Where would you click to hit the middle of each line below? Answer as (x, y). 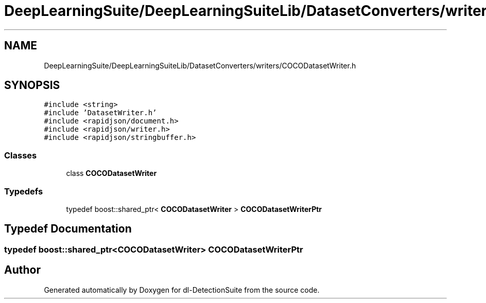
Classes (21, 155)
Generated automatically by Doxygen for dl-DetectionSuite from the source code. (182, 290)
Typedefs (24, 191)
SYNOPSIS (32, 85)
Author (22, 270)
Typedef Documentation (68, 229)
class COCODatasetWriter (111, 173)
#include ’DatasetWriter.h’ (100, 113)
